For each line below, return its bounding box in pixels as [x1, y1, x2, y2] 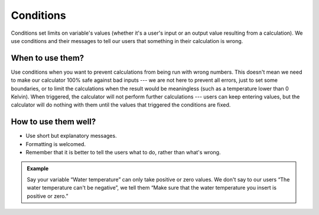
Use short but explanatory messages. [25, 133, 118, 140]
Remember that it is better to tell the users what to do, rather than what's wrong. [25, 149, 221, 156]
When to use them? [11, 53, 84, 63]
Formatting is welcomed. [25, 140, 86, 147]
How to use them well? [11, 117, 96, 127]
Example [27, 165, 49, 172]
